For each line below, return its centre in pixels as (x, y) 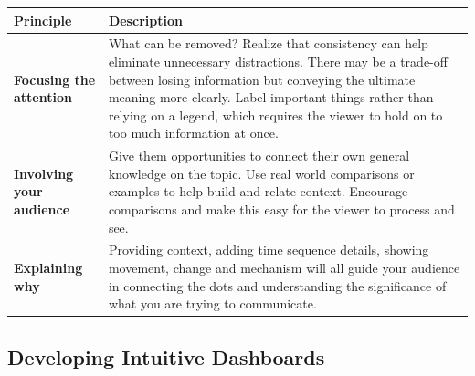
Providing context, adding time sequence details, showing (269, 250)
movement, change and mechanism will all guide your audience (284, 267)
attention (43, 97)
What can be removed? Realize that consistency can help (268, 43)
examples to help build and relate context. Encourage (258, 191)
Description (145, 20)
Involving (44, 173)
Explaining (48, 267)
